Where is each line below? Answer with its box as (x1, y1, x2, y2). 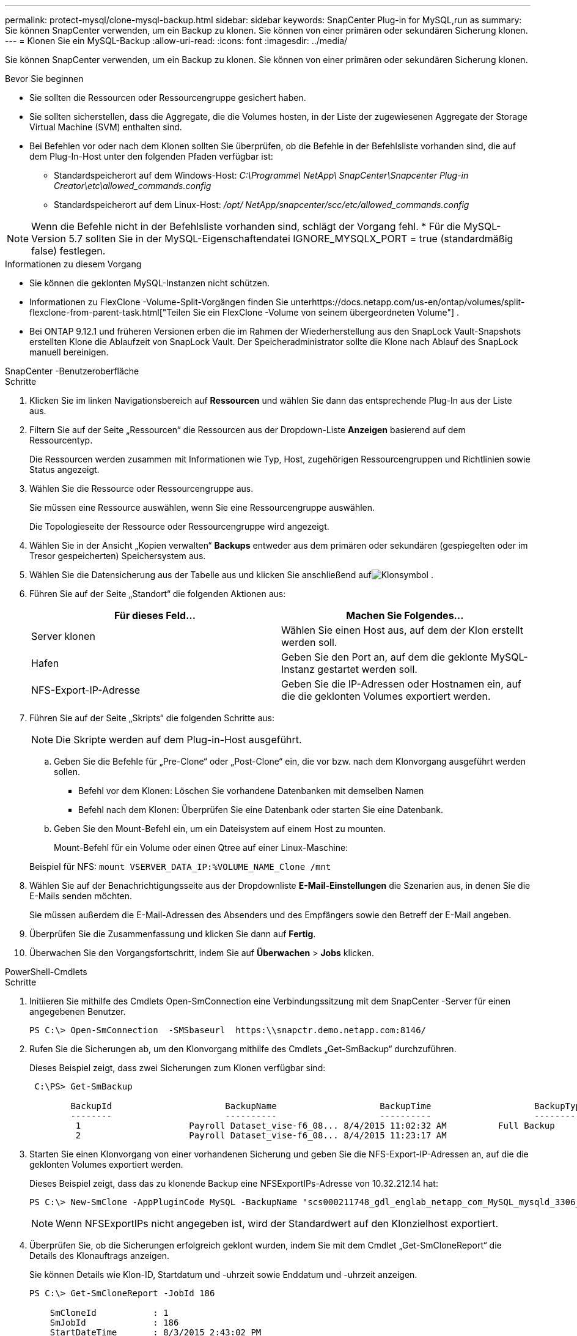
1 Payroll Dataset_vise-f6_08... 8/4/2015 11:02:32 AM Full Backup (75, 1121, 555, 1130)
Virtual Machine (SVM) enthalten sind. (29, 122, 182, 132)
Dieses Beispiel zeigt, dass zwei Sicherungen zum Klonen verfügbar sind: (29, 1063, 326, 1073)
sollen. (54, 766, 81, 777)
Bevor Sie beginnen (5, 73, 84, 84)
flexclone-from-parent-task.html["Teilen (29, 307, 191, 317)
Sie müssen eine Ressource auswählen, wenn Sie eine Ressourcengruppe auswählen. (29, 502, 375, 513)
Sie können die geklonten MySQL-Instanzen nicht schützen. (29, 278, 270, 288)
